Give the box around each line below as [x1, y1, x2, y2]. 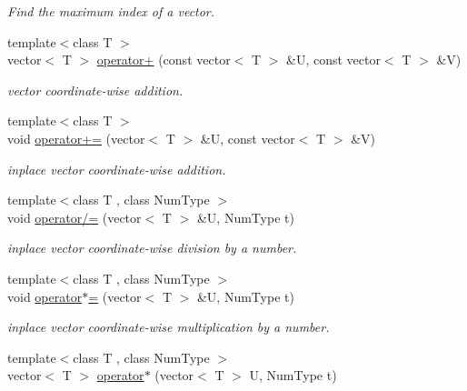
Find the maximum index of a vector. [7, 2, 215, 20]
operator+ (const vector [96, 50, 231, 69]
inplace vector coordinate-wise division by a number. [7, 238, 297, 257]
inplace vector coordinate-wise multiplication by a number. [7, 317, 330, 336]
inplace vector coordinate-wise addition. [7, 159, 226, 178]
